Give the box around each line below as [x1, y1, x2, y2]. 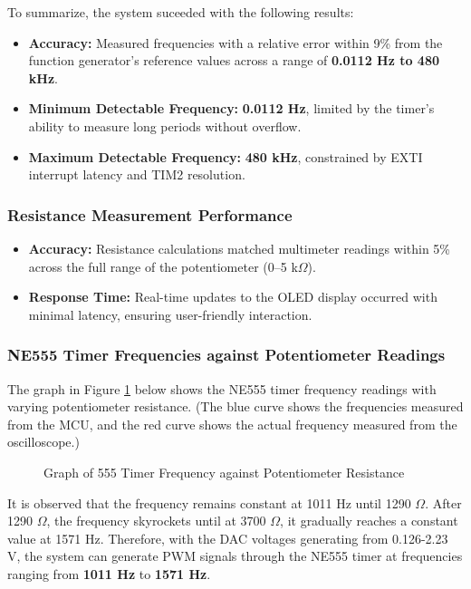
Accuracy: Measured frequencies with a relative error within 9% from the [28, 33, 443, 52]
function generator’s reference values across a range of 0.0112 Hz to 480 [28, 51, 439, 70]
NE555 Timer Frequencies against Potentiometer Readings [7, 343, 446, 366]
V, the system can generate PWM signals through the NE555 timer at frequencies [7, 546, 463, 565]
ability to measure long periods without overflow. [28, 116, 302, 135]
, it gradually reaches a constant [280, 511, 458, 530]
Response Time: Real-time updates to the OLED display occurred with [28, 287, 437, 306]
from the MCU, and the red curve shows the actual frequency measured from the [7, 414, 457, 433]
